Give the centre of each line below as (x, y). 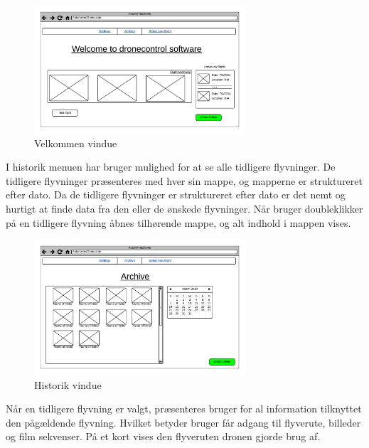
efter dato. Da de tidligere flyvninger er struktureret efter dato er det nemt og (176, 194)
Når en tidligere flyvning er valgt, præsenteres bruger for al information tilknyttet (184, 409)
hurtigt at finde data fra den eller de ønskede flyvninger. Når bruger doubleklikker (184, 209)
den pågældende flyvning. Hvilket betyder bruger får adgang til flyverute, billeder (183, 422)
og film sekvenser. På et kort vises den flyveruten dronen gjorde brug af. (163, 436)
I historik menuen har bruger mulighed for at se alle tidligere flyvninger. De (171, 167)
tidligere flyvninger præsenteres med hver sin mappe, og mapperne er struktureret (184, 180)
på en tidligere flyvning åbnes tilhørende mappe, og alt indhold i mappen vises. (178, 222)
